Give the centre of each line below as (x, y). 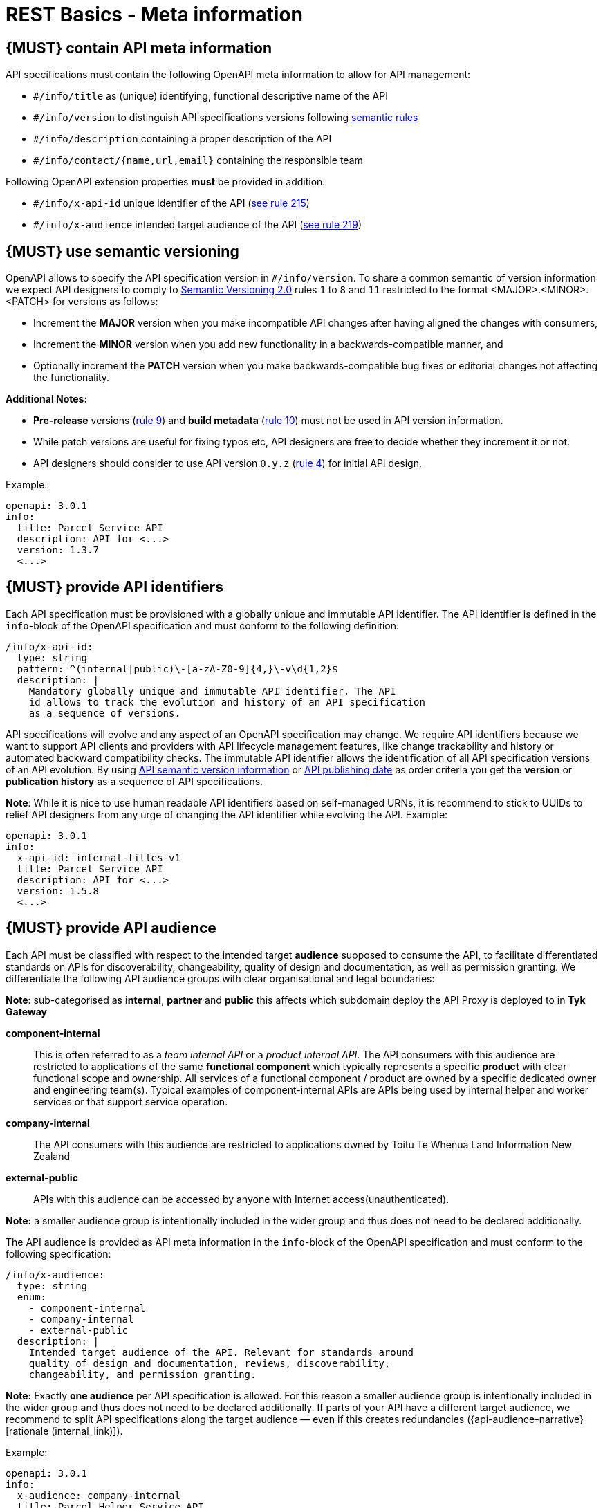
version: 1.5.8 (58, 891)
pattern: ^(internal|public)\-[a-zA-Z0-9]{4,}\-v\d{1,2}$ (177, 669)
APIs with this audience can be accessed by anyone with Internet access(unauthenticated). (241, 1199)
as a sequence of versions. (104, 713)
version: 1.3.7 (58, 550)
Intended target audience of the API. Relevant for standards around (221, 1352)
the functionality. (72, 378)
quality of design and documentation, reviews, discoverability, (210, 1363)
